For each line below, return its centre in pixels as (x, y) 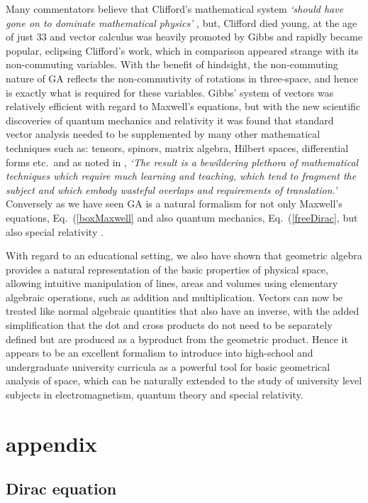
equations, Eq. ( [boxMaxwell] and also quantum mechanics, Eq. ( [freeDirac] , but (182, 217)
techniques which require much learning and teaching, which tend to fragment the (181, 176)
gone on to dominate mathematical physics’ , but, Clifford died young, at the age (182, 22)
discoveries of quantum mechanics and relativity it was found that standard (170, 120)
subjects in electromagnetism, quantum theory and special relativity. (155, 395)
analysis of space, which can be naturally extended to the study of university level (184, 380)
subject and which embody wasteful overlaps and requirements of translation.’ (172, 189)
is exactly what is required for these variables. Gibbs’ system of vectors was (170, 92)
